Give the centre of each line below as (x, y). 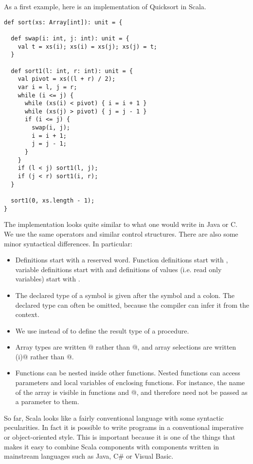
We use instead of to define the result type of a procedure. (102, 330)
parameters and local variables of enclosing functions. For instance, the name (130, 382)
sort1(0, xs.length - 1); (53, 201)
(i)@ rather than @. (45, 356)
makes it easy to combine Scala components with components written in (112, 446)
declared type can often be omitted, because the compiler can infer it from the (132, 305)
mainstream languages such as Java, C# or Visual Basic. (89, 456)
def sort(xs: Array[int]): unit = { (63, 22)
